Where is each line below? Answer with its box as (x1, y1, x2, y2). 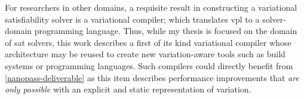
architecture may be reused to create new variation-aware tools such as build (5, 48, 285, 60)
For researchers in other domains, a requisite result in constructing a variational (5, 1, 297, 13)
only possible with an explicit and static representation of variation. (5, 83, 251, 95)
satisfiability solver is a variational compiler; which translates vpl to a (5, 13, 260, 25)
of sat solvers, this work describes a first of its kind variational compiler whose (5, 36, 291, 48)
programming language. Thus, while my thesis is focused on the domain (34, 24, 297, 37)
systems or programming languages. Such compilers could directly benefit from (5, 59, 293, 72)
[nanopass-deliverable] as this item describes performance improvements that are (5, 71, 299, 83)
